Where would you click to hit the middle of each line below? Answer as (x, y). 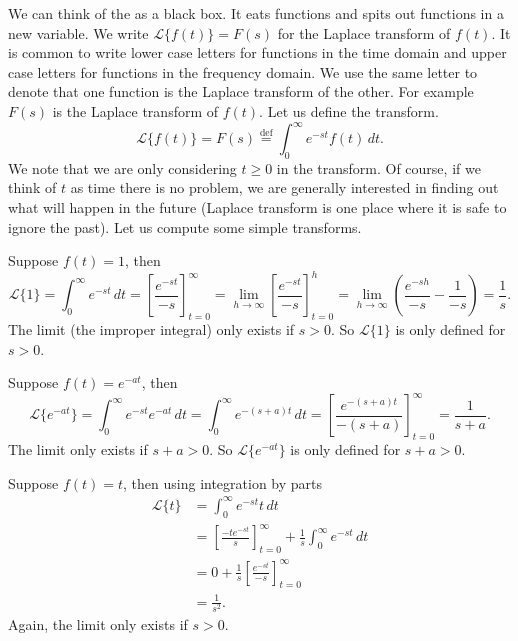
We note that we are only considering (122, 167)
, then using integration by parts (223, 482)
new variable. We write (78, 32)
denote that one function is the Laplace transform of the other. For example (241, 91)
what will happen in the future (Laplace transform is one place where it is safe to (257, 207)
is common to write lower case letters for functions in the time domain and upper (257, 52)
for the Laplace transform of (364, 32)
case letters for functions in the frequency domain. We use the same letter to (243, 71)
